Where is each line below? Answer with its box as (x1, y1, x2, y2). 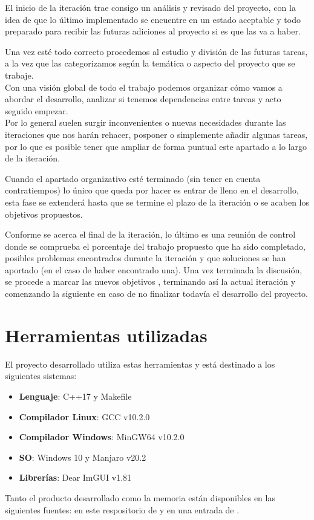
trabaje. (5, 68, 34, 81)
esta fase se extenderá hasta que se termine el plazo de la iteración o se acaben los (5, 195, 309, 208)
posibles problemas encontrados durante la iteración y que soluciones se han (5, 252, 286, 264)
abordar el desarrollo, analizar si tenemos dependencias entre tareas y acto (5, 93, 281, 105)
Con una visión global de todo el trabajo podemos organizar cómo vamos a (5, 80, 283, 93)
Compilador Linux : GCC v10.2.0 (19, 410, 150, 423)
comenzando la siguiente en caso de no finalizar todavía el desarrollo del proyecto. (5, 287, 308, 300)
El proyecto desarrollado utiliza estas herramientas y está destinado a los (5, 357, 275, 370)
